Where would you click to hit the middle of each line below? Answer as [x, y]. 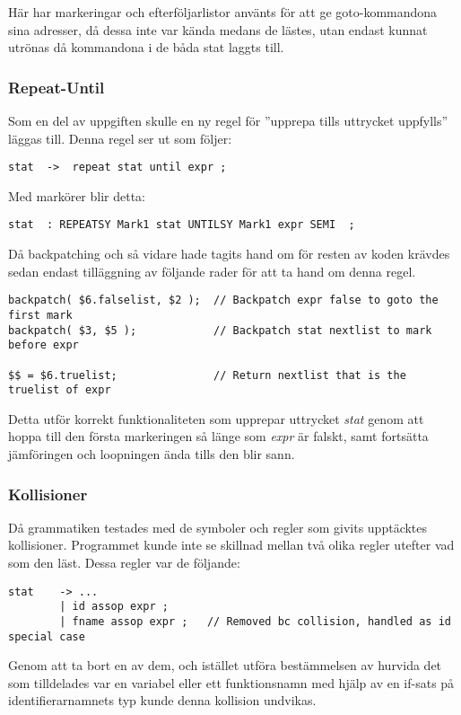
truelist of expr [60, 390]
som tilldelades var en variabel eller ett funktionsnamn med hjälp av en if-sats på [231, 682]
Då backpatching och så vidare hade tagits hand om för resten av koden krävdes [229, 254]
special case [47, 636]
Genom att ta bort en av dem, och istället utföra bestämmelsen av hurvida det [225, 665]
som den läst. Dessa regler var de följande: [124, 563]
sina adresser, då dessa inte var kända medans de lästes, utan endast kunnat [218, 29]
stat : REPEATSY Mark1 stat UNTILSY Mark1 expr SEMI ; [182, 225]
